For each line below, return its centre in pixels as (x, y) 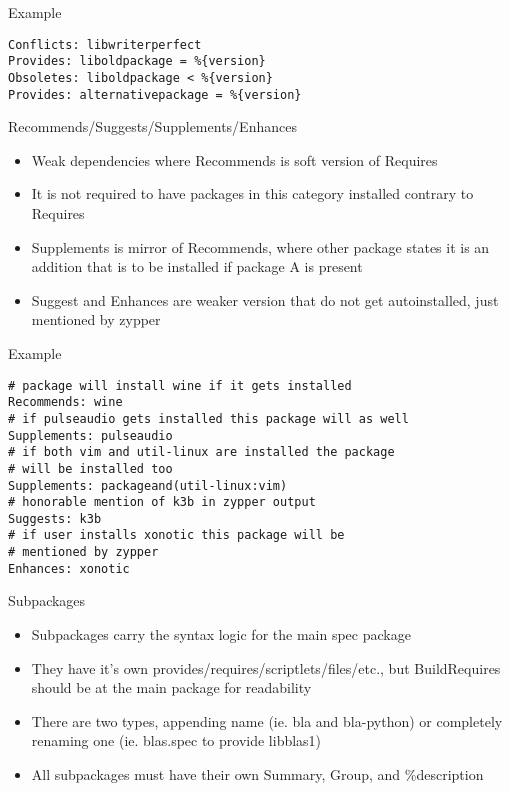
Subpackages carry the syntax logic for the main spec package (221, 634)
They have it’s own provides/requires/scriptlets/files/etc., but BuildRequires (266, 667)
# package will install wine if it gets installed (180, 385)
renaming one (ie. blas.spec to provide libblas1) (176, 740)
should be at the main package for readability (171, 687)
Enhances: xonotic (69, 568)
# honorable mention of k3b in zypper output (162, 502)
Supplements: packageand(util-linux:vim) (148, 485)
